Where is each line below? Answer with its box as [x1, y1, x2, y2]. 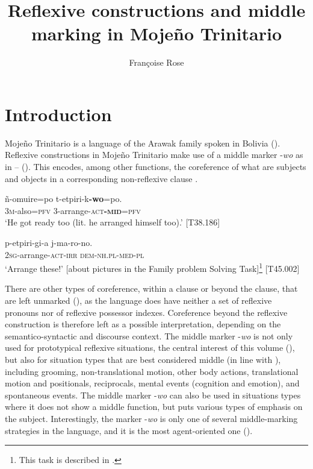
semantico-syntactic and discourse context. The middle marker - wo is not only [5, 329, 293, 342]
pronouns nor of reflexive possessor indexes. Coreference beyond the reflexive [5, 306, 288, 318]
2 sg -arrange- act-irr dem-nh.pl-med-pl [5, 248, 144, 260]
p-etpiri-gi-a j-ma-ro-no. [5, 236, 93, 248]
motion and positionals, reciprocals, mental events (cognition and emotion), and [5, 377, 300, 389]
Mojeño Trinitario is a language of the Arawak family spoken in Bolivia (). [5, 136, 280, 149]
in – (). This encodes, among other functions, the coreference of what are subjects [5, 160, 306, 173]
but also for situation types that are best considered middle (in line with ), [5, 353, 281, 365]
